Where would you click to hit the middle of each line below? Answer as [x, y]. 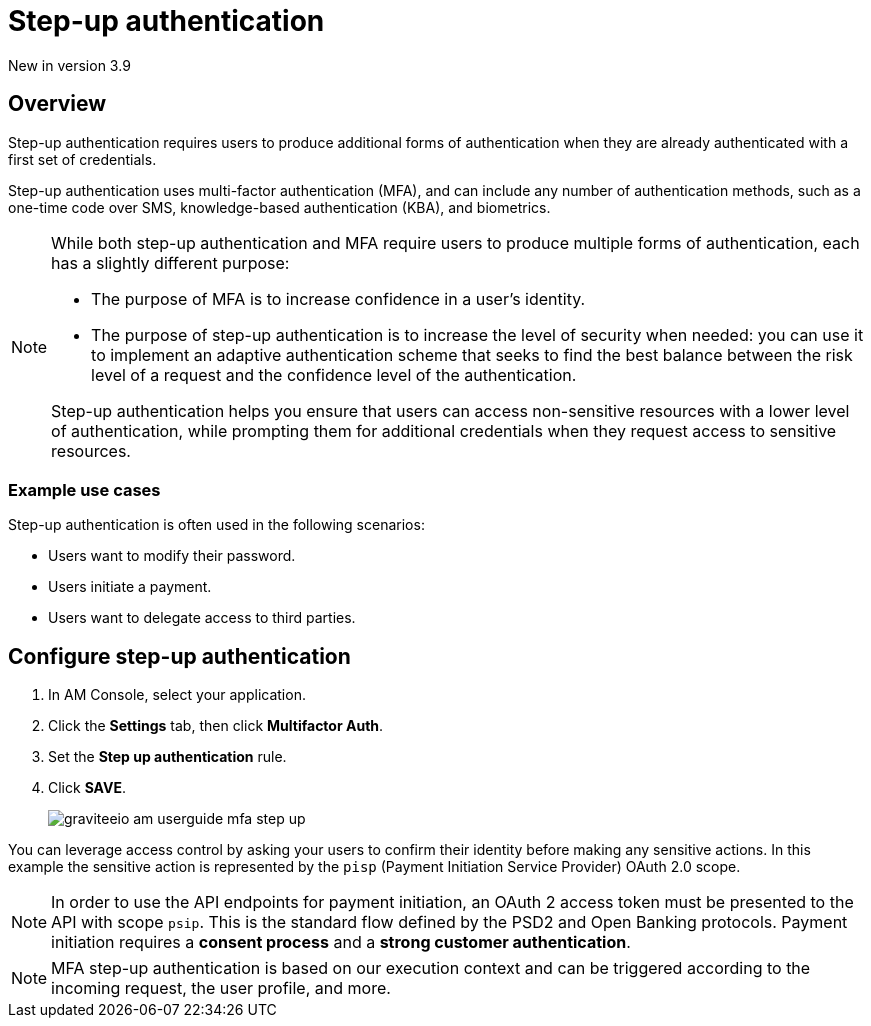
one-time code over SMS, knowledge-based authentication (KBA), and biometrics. [279, 207]
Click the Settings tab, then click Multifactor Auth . [216, 726]
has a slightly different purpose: [170, 262]
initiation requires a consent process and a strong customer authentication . [341, 942]
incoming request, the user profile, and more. [221, 988]
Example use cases [84, 489]
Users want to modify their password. [172, 556]
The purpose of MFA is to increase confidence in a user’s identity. [338, 298]
